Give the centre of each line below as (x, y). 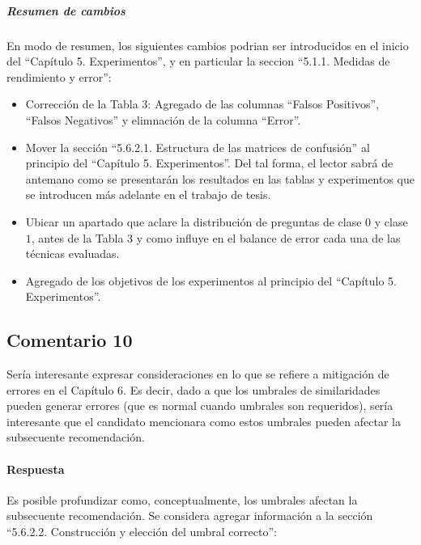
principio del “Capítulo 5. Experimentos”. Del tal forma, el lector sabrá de (209, 163)
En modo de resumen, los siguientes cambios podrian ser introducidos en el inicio (208, 45)
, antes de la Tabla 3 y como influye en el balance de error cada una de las (216, 237)
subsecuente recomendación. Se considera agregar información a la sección (190, 515)
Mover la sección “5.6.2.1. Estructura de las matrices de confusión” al (198, 147)
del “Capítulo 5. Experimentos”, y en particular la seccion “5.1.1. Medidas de (198, 61)
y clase (391, 221)
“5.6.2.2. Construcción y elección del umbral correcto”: (142, 532)
